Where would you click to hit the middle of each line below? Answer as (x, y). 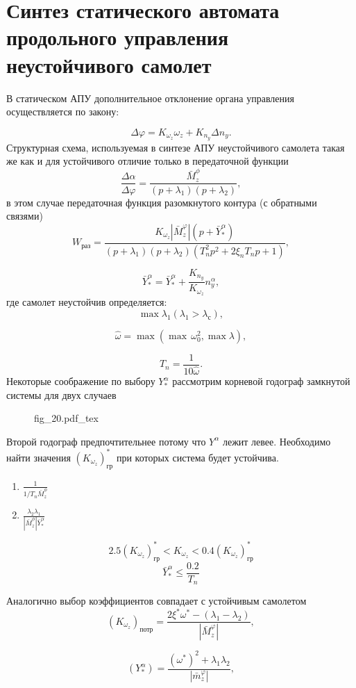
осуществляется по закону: (63, 112)
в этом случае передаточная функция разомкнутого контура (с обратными (162, 202)
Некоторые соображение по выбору (81, 381)
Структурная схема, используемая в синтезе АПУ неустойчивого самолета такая (176, 147)
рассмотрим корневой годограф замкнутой (261, 381)
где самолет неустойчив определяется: (87, 302)
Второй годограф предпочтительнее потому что (106, 441)
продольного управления (118, 37)
